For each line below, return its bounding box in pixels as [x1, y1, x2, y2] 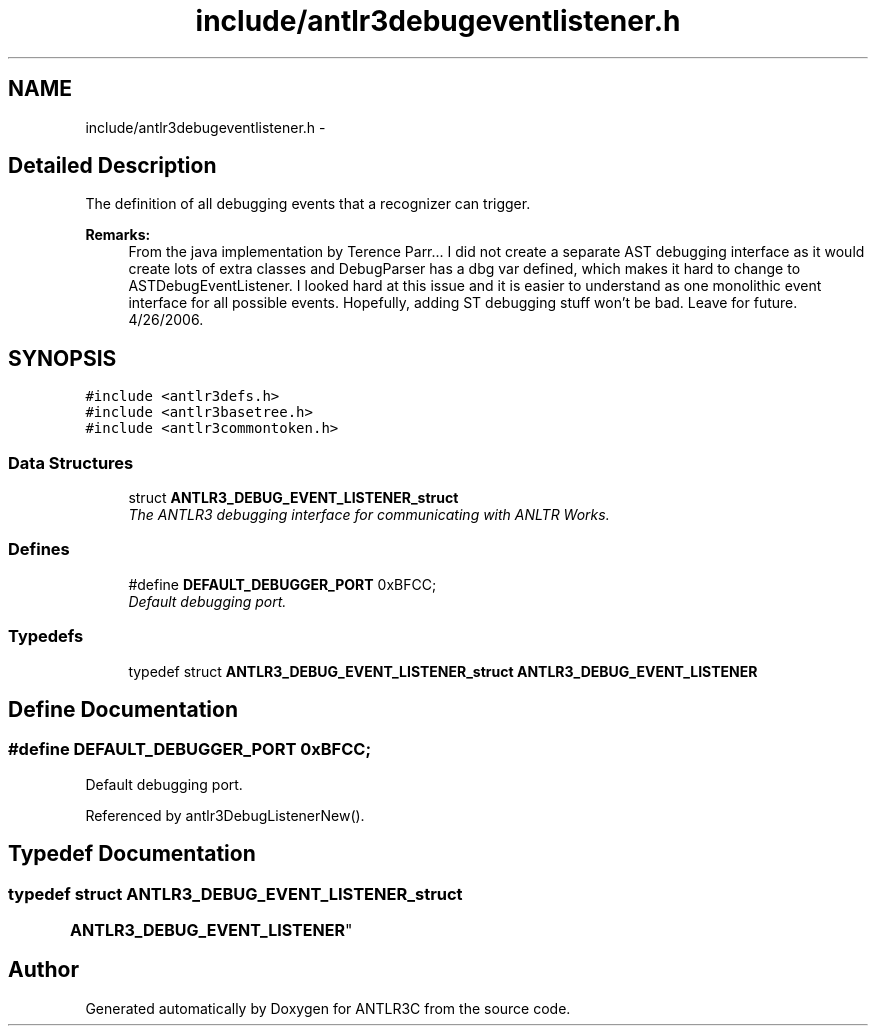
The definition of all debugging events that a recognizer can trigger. [85, 195, 531, 213]
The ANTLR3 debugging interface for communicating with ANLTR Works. [128, 506, 610, 524]
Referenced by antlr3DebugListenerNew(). [85, 806, 365, 824]
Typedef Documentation [8, 841, 256, 867]
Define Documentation [8, 696, 238, 722]
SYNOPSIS [8, 345, 117, 371]
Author [8, 957, 79, 983]
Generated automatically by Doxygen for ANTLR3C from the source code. [85, 999, 571, 1017]
